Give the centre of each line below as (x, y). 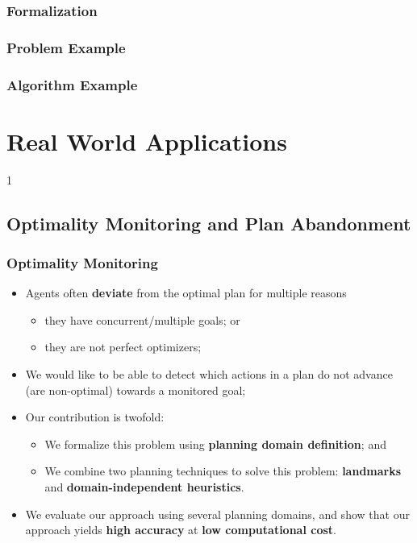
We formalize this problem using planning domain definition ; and (215, 444)
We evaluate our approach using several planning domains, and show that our (217, 514)
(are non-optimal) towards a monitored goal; (136, 390)
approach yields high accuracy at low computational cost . (181, 530)
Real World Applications (147, 141)
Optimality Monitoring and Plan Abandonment (209, 223)
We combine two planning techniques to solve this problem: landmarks (223, 471)
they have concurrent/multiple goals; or (142, 319)
